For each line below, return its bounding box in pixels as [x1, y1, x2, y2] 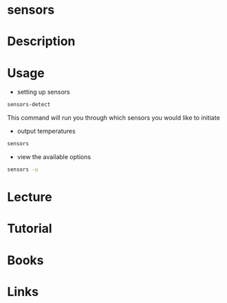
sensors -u [7, 166, 39, 174]
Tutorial [7, 221, 53, 236]
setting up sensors [17, 88, 70, 96]
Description [7, 34, 76, 50]
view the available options [17, 153, 91, 161]
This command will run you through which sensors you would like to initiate [7, 114, 220, 122]
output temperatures [17, 127, 76, 136]
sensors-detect [7, 101, 51, 108]
